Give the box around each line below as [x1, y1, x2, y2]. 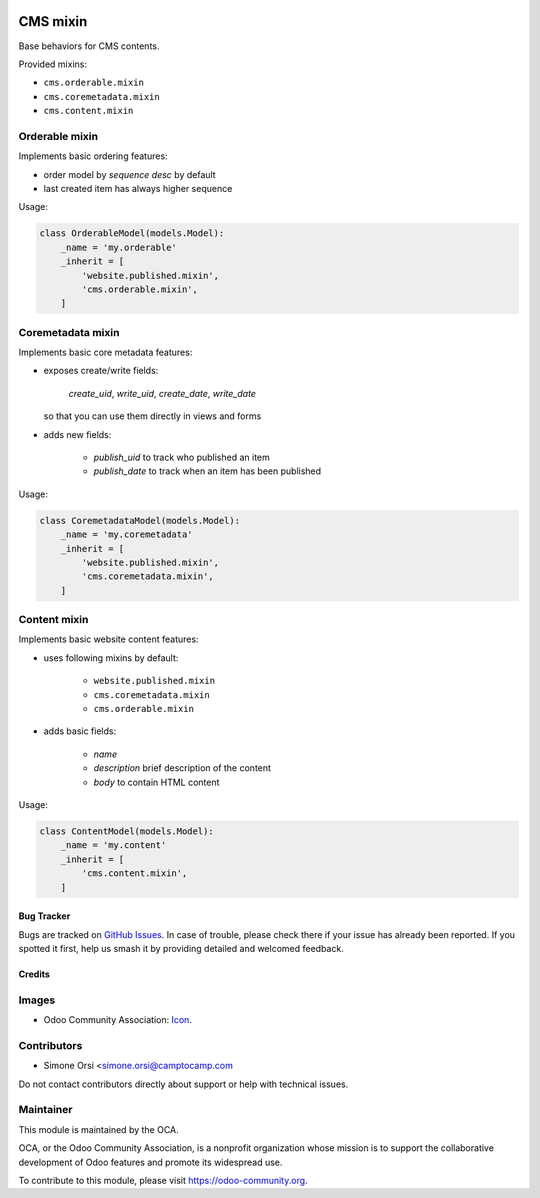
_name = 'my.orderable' [60, 241, 177, 253]
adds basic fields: [43, 725, 117, 737]
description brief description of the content [93, 762, 272, 774]
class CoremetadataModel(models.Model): [39, 515, 240, 526]
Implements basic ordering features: [18, 150, 169, 162]
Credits [18, 968, 50, 980]
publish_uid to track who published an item [93, 451, 270, 464]
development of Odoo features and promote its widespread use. [18, 1156, 283, 1168]
